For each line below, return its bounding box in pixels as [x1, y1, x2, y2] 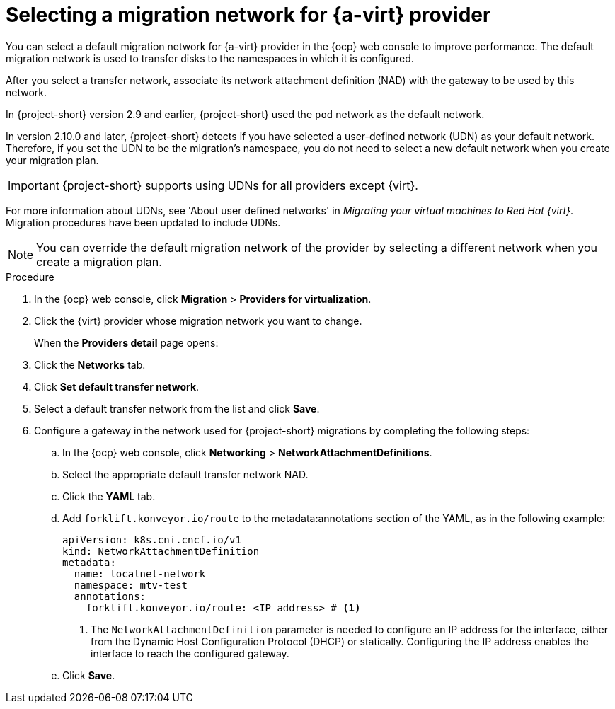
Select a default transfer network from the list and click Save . [34, 402, 320, 415]
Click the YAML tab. [62, 490, 156, 502]
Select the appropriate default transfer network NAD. [62, 468, 309, 480]
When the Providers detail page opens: [34, 336, 219, 349]
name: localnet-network [74, 567, 206, 580]
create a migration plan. [36, 254, 162, 269]
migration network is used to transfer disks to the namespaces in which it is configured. [6, 52, 414, 64]
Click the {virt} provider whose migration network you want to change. [34, 314, 362, 327]
